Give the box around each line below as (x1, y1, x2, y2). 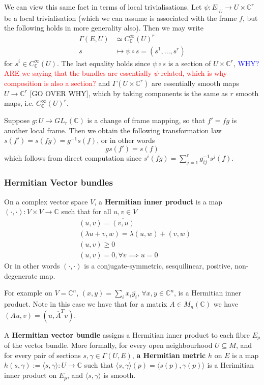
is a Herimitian (207, 360, 254, 370)
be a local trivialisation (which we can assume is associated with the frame (4, 12, 237, 23)
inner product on (4, 370, 57, 380)
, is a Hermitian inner (174, 287, 242, 298)
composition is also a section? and (4, 77, 110, 88)
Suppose (4, 114, 30, 125)
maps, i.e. (4, 98, 34, 108)
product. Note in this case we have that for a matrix (4, 299, 167, 309)
